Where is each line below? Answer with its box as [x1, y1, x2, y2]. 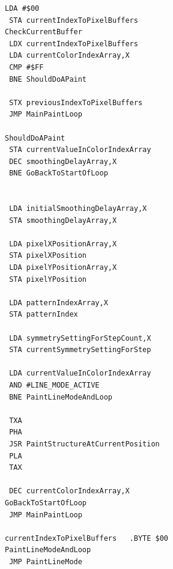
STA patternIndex [9, 310, 78, 319]
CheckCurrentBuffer [5, 28, 82, 37]
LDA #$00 [5, 4, 40, 13]
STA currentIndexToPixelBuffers [9, 16, 138, 25]
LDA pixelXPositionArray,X [9, 239, 117, 248]
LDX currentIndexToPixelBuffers [9, 39, 138, 48]
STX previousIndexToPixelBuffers [9, 98, 143, 107]
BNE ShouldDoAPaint [9, 75, 87, 84]
